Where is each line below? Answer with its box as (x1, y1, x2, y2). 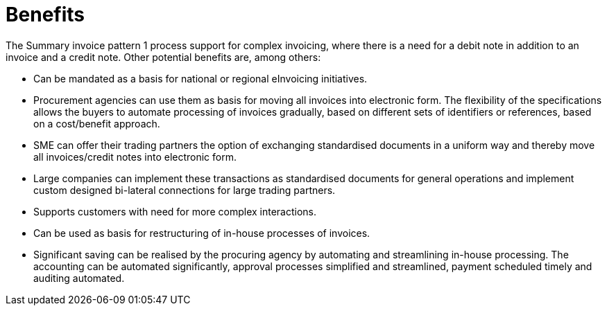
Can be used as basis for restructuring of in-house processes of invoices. (33, 226, 370, 239)
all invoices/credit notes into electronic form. (33, 150, 237, 163)
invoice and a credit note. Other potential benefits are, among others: (6, 51, 321, 63)
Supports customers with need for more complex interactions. (33, 205, 317, 217)
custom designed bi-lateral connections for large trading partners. (33, 184, 336, 196)
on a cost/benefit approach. (33, 117, 160, 130)
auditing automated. (33, 272, 125, 284)
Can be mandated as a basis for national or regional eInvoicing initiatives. (33, 72, 368, 85)
